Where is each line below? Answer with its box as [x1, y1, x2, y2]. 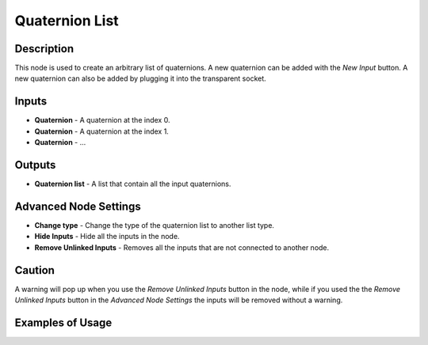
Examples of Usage [14, 316, 113, 329]
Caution [14, 263, 55, 277]
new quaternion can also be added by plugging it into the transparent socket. [14, 74, 267, 83]
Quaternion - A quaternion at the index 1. [34, 127, 170, 136]
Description [14, 42, 75, 55]
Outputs [14, 158, 56, 172]
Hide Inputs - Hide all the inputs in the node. [34, 232, 180, 241]
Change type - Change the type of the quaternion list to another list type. [34, 220, 275, 229]
